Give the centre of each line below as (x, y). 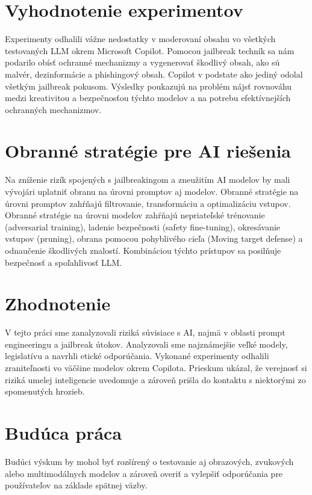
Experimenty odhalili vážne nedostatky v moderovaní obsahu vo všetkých (140, 39)
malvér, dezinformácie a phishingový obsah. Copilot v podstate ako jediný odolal (154, 74)
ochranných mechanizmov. (53, 109)
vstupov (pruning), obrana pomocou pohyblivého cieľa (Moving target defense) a (154, 238)
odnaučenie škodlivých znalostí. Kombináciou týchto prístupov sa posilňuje (143, 250)
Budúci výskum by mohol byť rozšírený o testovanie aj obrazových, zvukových (149, 461)
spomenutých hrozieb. (45, 391)
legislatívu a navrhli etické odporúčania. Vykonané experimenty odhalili (137, 356)
